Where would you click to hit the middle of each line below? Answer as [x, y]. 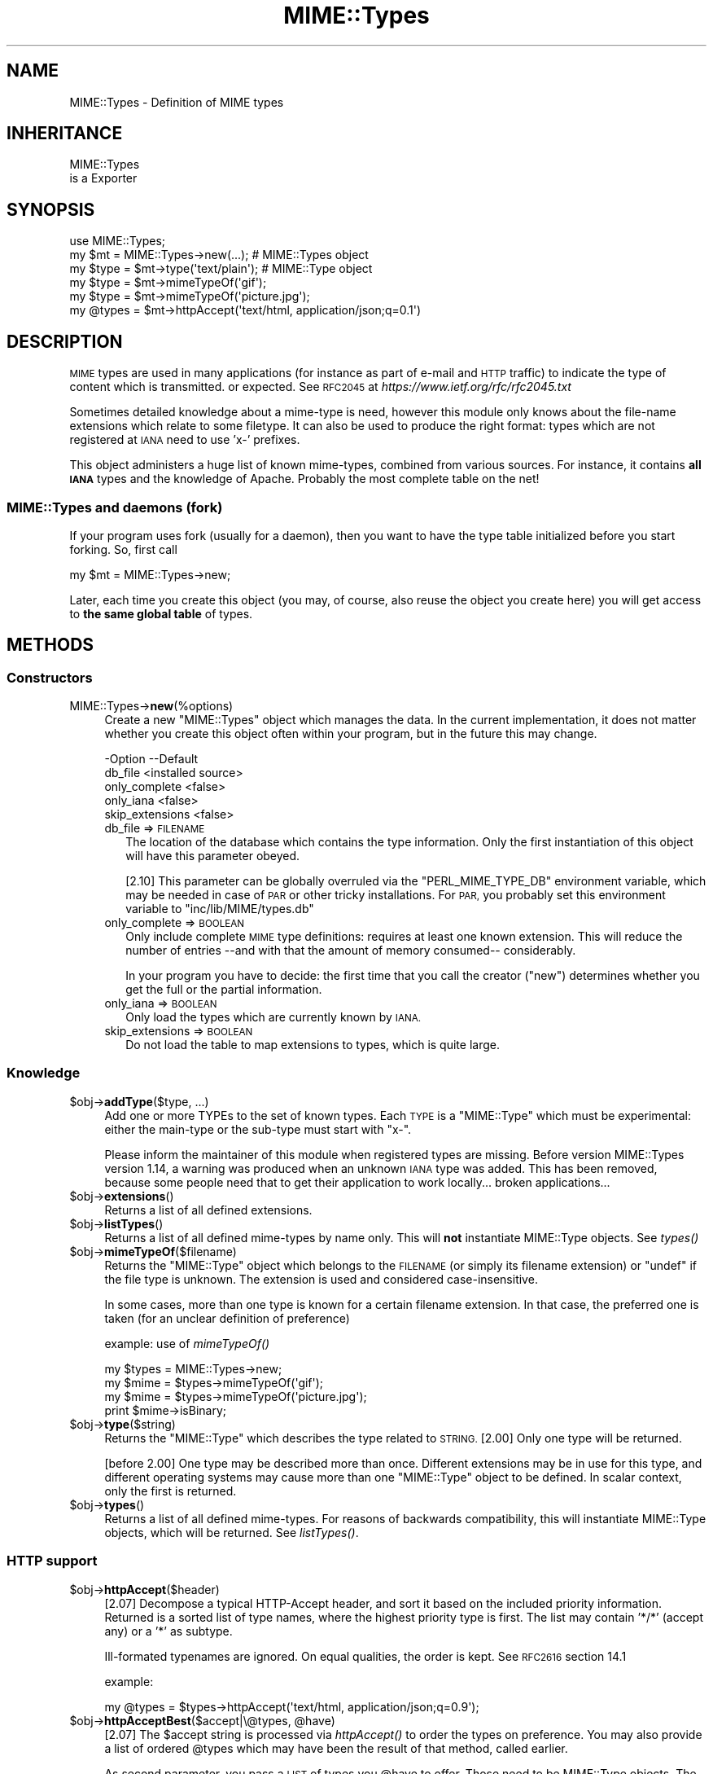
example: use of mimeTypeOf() [187, 1343]
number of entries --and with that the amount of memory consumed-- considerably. [351, 951]
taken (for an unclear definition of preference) [227, 1318]
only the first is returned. [171, 1491]
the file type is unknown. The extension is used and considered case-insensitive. [321, 1279]
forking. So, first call [123, 549]
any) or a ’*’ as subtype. [168, 1631]
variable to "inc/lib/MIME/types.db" [220, 909]
